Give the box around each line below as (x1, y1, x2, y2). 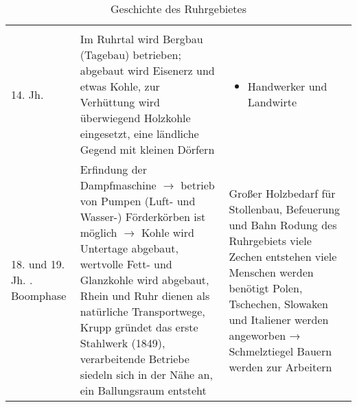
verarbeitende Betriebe (80, 351, 189, 367)
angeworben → (229, 327, 301, 343)
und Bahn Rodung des (229, 216, 337, 233)
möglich (80, 224, 117, 240)
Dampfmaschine (80, 177, 157, 193)
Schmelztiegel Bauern (229, 342, 332, 359)
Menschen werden (229, 264, 314, 280)
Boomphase (11, 288, 67, 303)
